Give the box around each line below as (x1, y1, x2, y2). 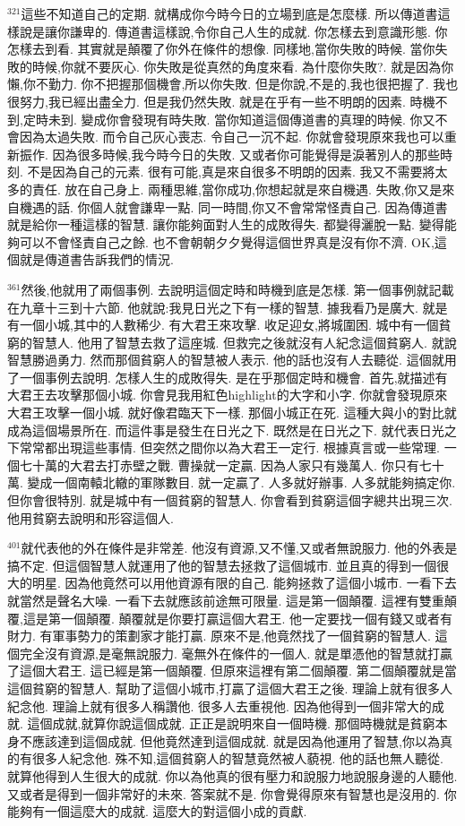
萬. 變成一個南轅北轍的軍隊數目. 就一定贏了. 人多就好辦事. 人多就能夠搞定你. (7, 473, 456, 492)
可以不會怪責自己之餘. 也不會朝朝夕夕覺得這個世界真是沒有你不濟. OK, (19, 232, 435, 251)
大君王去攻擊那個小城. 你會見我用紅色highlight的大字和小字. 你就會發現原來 (7, 385, 448, 404)
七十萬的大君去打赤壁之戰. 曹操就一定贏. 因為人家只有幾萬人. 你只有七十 (19, 455, 444, 474)
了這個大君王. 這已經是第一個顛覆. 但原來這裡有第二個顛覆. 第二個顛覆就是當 (7, 661, 457, 680)
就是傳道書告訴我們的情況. (19, 250, 174, 269)
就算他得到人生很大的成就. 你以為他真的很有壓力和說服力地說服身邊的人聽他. (7, 766, 458, 785)
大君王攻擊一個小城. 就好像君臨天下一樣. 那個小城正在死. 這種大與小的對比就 (7, 403, 457, 422)
